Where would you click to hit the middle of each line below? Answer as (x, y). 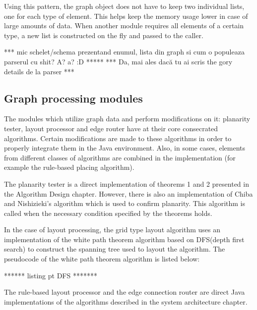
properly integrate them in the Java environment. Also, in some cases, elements (125, 148)
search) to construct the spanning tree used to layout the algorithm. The (115, 249)
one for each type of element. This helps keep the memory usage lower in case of (126, 16)
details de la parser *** (39, 71)
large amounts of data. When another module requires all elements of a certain (124, 26)
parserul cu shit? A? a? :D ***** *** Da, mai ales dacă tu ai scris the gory (118, 61)
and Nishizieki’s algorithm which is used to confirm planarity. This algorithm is (125, 203)
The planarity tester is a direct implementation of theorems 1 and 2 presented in (127, 183)
